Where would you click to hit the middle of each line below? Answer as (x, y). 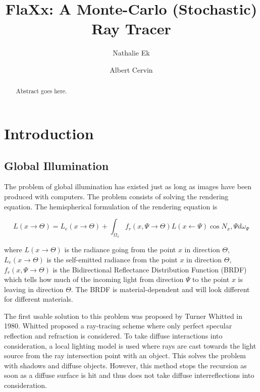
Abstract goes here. (41, 91)
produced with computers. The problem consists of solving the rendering (116, 196)
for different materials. (39, 299)
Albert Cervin (131, 69)
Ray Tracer (131, 29)
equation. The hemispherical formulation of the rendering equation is (111, 206)
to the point (211, 279)
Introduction (49, 133)
